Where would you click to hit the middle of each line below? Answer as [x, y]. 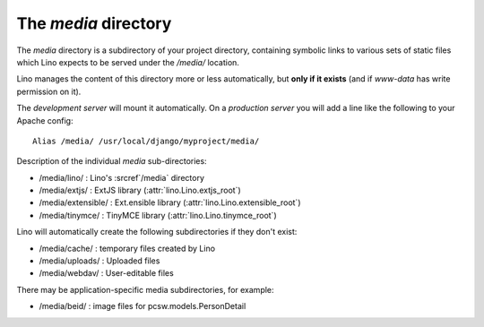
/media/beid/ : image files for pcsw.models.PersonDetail [143, 306]
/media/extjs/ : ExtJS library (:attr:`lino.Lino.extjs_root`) [140, 190]
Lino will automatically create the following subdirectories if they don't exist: [157, 232]
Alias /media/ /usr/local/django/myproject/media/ [146, 141]
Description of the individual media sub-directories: [112, 161]
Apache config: [45, 120]
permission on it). [49, 91]
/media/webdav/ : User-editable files [106, 273]
